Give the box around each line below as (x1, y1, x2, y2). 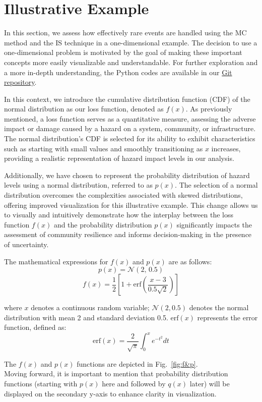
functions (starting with (4, 378, 78, 389)
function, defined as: (4, 322, 67, 332)
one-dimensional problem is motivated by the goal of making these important (4, 47, 242, 58)
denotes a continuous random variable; (31, 302, 150, 313)
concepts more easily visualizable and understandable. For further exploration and (4, 56, 258, 67)
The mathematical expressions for (4, 256, 108, 266)
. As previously (185, 103, 232, 114)
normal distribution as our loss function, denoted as (4, 103, 164, 114)
